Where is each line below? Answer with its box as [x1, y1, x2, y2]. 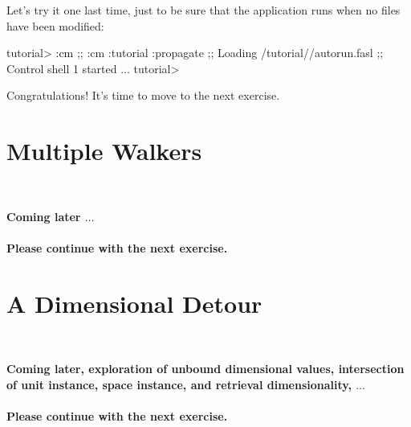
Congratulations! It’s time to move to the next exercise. [6, 87, 280, 104]
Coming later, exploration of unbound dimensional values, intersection [6, 360, 405, 377]
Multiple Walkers [6, 134, 202, 167]
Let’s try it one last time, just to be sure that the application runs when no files [6, 2, 401, 18]
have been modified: [6, 17, 104, 34]
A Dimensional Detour [6, 286, 262, 319]
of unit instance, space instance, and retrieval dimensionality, [6, 376, 352, 392]
